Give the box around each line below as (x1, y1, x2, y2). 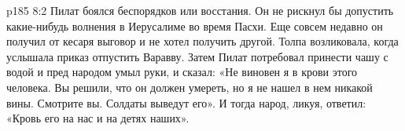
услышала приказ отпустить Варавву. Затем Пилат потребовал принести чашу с (6, 48, 388, 64)
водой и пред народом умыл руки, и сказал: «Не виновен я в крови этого (6, 64, 358, 80)
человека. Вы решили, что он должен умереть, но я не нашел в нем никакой (6, 78, 373, 95)
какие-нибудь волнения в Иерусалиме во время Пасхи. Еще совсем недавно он (6, 17, 383, 34)
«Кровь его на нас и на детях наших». (6, 110, 190, 126)
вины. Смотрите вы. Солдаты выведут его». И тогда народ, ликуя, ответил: (6, 94, 366, 111)
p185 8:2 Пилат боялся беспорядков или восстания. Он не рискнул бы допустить (6, 2, 394, 18)
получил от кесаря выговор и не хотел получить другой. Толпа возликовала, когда (6, 33, 399, 49)
